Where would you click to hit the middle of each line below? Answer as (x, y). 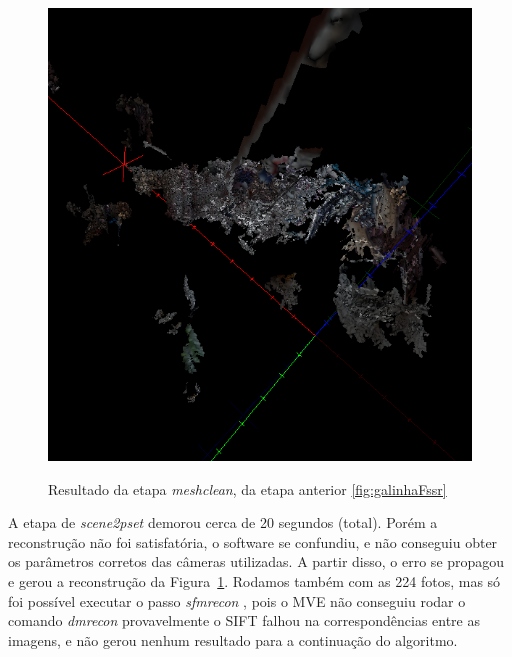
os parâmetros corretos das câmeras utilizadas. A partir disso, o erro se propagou (256, 561)
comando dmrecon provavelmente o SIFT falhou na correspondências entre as (244, 620)
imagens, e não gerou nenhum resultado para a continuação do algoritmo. (233, 639)
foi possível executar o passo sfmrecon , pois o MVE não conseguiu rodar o (237, 600)
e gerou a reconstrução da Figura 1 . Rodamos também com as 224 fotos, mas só (254, 580)
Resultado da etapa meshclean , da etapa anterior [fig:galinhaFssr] (247, 488)
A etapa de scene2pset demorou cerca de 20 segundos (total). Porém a (223, 522)
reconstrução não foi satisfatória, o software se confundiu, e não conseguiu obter (253, 541)
